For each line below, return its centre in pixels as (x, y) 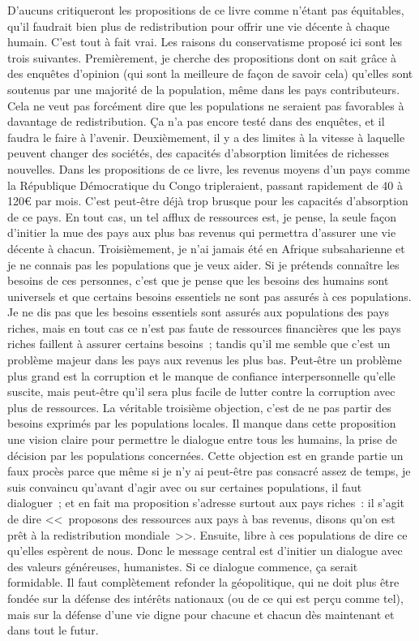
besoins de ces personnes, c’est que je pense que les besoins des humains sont (198, 280)
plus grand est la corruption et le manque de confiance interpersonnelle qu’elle (201, 375)
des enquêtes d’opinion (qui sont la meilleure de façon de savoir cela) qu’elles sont (210, 73)
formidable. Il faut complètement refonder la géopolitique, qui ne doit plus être (203, 582)
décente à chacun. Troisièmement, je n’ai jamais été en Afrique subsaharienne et (206, 248)
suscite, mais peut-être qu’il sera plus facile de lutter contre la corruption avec (201, 391)
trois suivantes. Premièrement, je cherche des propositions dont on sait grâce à (202, 57)
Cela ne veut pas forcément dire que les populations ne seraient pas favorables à (206, 105)
